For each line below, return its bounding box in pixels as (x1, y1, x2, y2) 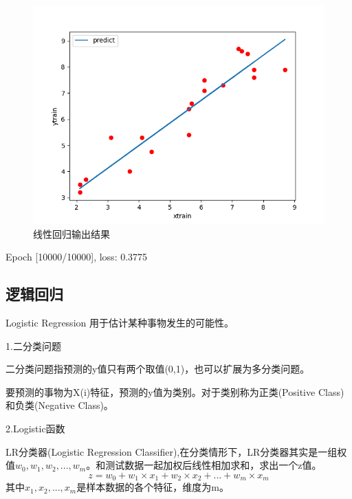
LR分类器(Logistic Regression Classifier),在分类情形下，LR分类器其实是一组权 (5, 444, 347, 458)
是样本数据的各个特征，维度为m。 (76, 480, 229, 494)
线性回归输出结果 (33, 226, 110, 241)
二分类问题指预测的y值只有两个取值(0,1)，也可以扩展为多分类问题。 (5, 362, 310, 376)
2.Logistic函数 (5, 421, 65, 435)
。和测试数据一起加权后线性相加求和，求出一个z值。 (86, 458, 322, 472)
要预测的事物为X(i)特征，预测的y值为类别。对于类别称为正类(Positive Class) (5, 384, 344, 399)
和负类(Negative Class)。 (5, 398, 113, 412)
